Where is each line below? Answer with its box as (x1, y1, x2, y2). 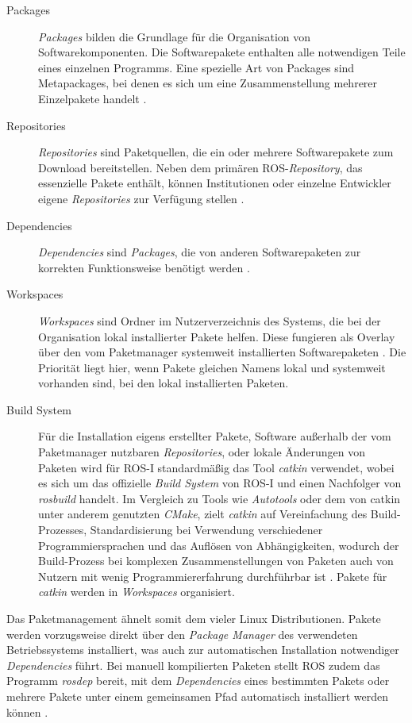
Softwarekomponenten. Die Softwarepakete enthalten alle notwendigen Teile (38, 44, 406, 60)
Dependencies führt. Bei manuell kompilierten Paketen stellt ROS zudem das (6, 656, 380, 673)
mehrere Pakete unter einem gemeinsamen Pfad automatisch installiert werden (6, 687, 389, 704)
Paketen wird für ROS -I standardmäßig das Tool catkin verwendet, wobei (38, 459, 395, 475)
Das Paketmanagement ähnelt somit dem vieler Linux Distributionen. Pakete (6, 610, 381, 626)
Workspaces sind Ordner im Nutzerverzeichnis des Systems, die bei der (38, 312, 381, 329)
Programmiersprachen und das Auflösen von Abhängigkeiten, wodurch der (38, 536, 399, 553)
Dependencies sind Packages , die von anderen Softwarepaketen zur (38, 244, 361, 260)
